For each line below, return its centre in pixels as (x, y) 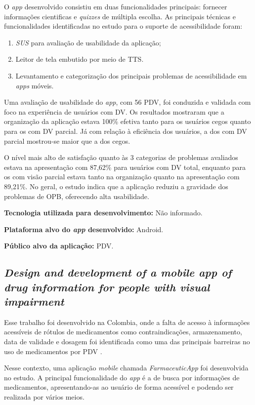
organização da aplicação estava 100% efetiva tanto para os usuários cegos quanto (127, 121)
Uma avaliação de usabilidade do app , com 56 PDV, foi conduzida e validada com (127, 102)
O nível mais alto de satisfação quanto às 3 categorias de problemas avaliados (121, 157)
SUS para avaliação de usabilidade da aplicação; (88, 42)
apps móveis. (35, 85)
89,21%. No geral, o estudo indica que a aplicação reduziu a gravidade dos (116, 186)
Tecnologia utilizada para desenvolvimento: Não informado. (103, 213)
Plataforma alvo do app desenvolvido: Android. (84, 229)
